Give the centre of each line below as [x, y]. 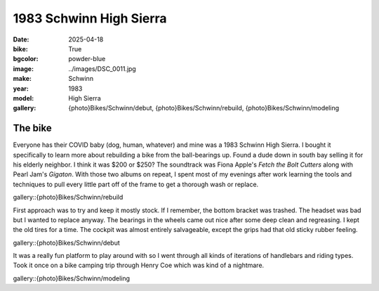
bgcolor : [26, 59]
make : [22, 79]
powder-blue [87, 59]
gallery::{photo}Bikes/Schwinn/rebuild [68, 198]
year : [21, 89]
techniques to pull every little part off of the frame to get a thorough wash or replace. [136, 184]
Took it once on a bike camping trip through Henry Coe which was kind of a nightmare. [139, 265]
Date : [21, 39]
